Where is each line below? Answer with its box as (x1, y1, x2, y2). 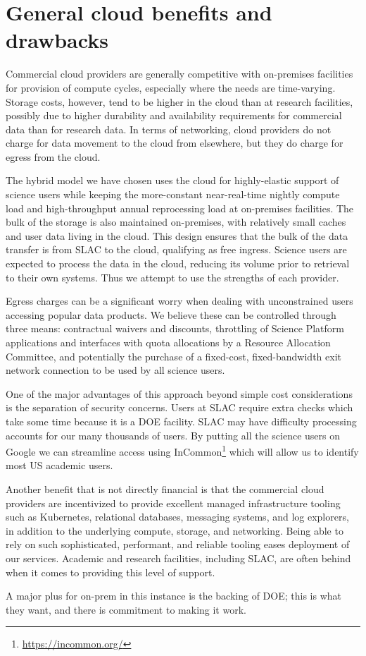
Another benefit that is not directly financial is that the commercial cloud (6, 482, 324, 496)
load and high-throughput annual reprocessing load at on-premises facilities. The (6, 200, 354, 215)
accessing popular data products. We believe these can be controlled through (6, 307, 336, 322)
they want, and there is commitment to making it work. (6, 602, 246, 616)
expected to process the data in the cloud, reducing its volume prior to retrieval (6, 256, 350, 271)
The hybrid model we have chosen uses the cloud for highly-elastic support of (6, 173, 339, 188)
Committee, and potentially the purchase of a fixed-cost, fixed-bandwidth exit (6, 348, 341, 363)
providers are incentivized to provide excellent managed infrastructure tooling (6, 495, 341, 510)
